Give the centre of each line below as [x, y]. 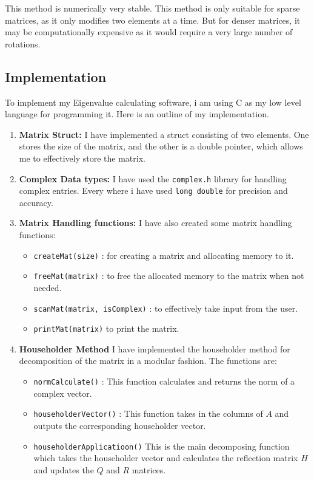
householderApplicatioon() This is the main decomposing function [162, 446]
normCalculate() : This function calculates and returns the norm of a [164, 381]
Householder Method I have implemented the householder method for [155, 348]
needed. [48, 287]
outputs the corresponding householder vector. [120, 425]
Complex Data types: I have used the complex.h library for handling [153, 178]
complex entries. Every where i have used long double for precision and [153, 190]
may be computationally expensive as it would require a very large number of [149, 32]
